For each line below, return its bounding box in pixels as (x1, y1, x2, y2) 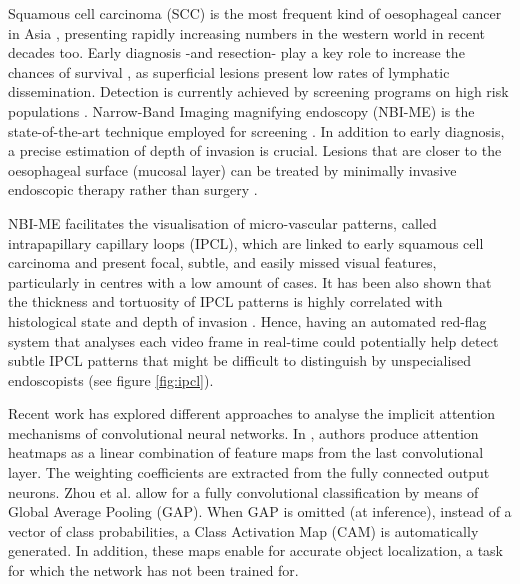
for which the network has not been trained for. (8, 560, 299, 581)
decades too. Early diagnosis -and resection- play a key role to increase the (8, 42, 465, 63)
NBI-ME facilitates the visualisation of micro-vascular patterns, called (8, 212, 437, 233)
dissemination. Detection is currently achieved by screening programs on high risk (8, 81, 509, 102)
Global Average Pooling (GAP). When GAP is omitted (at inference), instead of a (8, 501, 512, 522)
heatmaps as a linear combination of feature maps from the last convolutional (8, 442, 484, 463)
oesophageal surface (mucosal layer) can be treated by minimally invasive (8, 159, 457, 180)
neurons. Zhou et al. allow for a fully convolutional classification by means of (8, 481, 479, 502)
